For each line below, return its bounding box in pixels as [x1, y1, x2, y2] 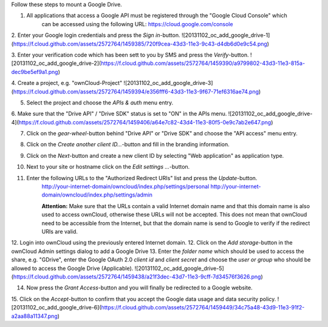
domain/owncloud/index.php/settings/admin [41, 191, 153, 198]
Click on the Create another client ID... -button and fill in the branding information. [26, 141, 230, 148]
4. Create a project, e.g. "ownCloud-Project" [11, 79, 123, 87]
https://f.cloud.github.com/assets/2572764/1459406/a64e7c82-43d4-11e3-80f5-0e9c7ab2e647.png [18, 118, 272, 126]
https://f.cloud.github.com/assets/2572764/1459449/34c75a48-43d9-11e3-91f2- [101, 304, 305, 311]
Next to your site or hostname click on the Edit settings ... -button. [26, 163, 190, 170]
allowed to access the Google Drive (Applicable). [11, 265, 134, 272]
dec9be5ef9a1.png [11, 68, 58, 75]
